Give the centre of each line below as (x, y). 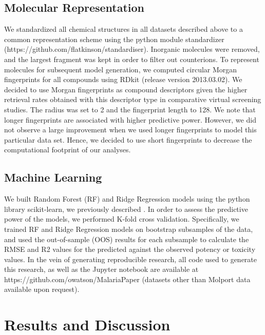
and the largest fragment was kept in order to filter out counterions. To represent (132, 59)
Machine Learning (53, 177)
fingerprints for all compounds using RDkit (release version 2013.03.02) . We (123, 79)
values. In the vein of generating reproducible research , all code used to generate (131, 259)
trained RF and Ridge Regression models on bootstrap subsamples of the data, (129, 229)
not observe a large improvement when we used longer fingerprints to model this (130, 130)
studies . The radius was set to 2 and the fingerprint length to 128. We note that (130, 109)
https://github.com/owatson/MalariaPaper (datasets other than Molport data (127, 279)
